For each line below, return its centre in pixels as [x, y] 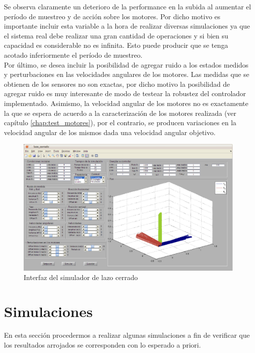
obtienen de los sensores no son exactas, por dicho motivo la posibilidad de [117, 84]
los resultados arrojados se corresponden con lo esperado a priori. [103, 344]
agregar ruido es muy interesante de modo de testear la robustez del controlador [125, 93]
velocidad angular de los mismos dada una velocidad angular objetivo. [110, 132]
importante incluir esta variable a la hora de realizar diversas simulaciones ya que [127, 26]
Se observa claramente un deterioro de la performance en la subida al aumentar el [127, 6]
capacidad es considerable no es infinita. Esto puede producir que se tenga [116, 45]
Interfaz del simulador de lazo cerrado [81, 277]
